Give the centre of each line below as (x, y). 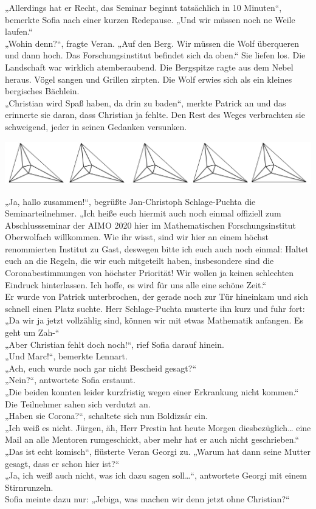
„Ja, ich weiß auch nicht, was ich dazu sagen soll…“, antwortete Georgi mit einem (156, 475)
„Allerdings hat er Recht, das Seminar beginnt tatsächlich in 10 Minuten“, (143, 7)
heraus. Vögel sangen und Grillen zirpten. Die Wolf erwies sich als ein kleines (149, 79)
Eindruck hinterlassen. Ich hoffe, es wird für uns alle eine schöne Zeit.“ (136, 284)
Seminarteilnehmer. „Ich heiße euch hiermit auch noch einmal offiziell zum (143, 213)
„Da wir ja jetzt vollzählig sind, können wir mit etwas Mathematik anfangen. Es (154, 320)
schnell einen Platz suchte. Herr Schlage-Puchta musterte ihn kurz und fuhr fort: (155, 308)
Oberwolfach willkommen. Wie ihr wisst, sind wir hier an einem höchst (137, 237)
